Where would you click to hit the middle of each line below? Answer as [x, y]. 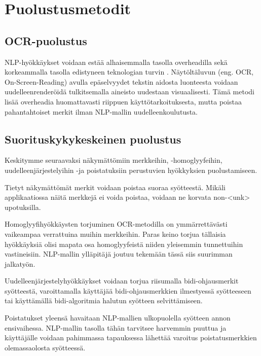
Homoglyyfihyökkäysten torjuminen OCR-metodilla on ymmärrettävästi [116, 224]
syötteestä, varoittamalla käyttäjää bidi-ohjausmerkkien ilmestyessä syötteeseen [128, 290]
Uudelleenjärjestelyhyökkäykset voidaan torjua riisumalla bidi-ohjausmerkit [122, 281]
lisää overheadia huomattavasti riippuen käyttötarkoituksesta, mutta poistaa [123, 101]
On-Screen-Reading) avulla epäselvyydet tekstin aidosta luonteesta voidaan [121, 81]
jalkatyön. [20, 263]
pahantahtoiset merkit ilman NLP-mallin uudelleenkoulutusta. [101, 111]
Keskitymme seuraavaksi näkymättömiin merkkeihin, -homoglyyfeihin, [114, 160]
